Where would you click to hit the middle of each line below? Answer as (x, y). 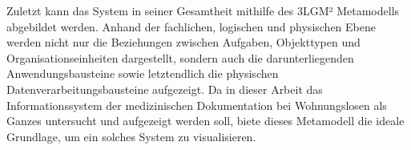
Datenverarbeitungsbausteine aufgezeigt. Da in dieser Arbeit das (165, 89)
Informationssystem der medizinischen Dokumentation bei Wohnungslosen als (197, 105)
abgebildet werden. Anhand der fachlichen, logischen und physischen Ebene (191, 26)
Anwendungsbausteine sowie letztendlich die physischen (143, 73)
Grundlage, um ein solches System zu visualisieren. (131, 136)
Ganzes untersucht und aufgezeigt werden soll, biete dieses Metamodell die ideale (205, 121)
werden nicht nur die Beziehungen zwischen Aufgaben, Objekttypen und (183, 42)
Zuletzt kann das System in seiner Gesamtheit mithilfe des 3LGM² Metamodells (203, 10)
